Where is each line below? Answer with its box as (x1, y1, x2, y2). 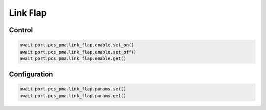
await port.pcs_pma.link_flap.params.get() (19, 93, 127, 98)
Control (9, 26, 33, 34)
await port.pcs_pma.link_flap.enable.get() (19, 55, 127, 61)
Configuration (9, 70, 53, 79)
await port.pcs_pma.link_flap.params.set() (19, 86, 127, 92)
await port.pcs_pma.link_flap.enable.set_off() (19, 49, 136, 55)
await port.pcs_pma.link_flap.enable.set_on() (19, 42, 134, 48)
